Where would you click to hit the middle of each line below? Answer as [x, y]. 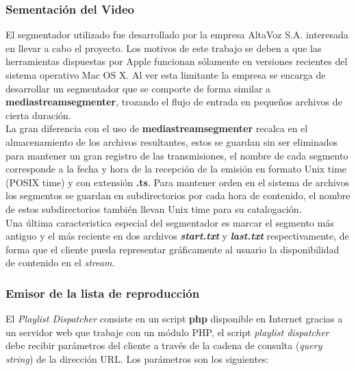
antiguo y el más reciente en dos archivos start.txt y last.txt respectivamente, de [177, 236]
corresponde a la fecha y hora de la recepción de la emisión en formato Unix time [176, 169]
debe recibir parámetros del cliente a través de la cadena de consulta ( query [164, 345]
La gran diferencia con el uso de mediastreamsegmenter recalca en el [157, 128]
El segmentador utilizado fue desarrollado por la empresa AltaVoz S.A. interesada [177, 35]
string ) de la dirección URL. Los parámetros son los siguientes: [137, 358]
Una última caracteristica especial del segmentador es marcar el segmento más [170, 222]
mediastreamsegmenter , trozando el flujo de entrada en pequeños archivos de [174, 102]
